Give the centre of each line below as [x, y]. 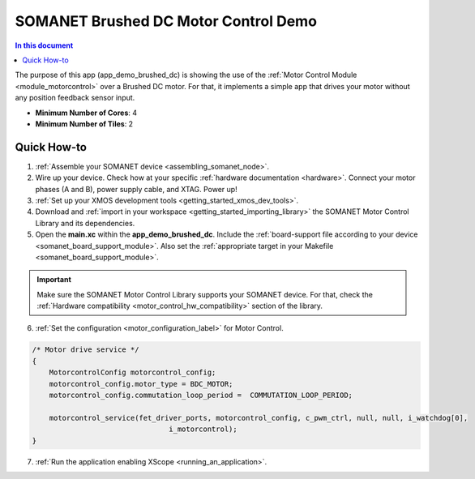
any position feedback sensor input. [75, 98]
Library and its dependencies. [85, 223]
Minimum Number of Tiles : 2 [84, 124]
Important [54, 280]
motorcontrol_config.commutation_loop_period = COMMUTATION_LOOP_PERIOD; [201, 396]
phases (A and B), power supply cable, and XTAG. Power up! [137, 189]
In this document [44, 45]
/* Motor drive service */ [86, 350]
